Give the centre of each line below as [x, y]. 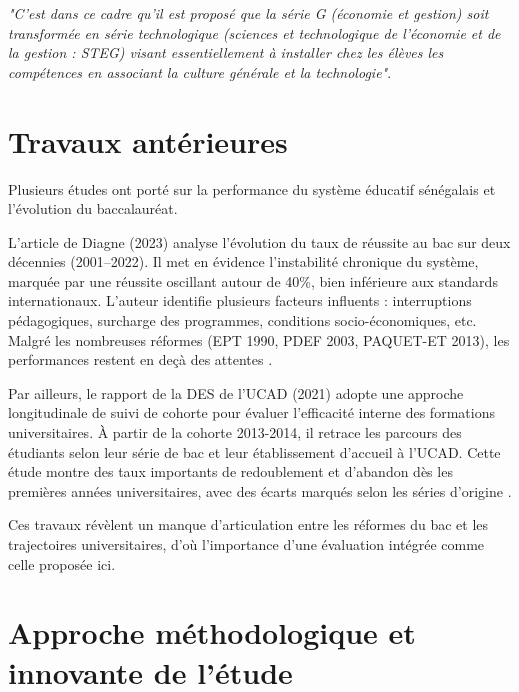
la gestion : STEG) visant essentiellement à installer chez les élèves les [226, 52]
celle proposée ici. [62, 563]
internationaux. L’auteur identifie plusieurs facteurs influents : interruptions [240, 300]
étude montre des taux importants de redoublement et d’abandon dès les [230, 471]
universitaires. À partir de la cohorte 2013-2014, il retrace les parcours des [235, 432]
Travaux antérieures [148, 140]
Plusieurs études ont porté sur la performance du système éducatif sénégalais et [252, 188]
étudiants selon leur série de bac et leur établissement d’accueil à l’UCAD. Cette [254, 451]
